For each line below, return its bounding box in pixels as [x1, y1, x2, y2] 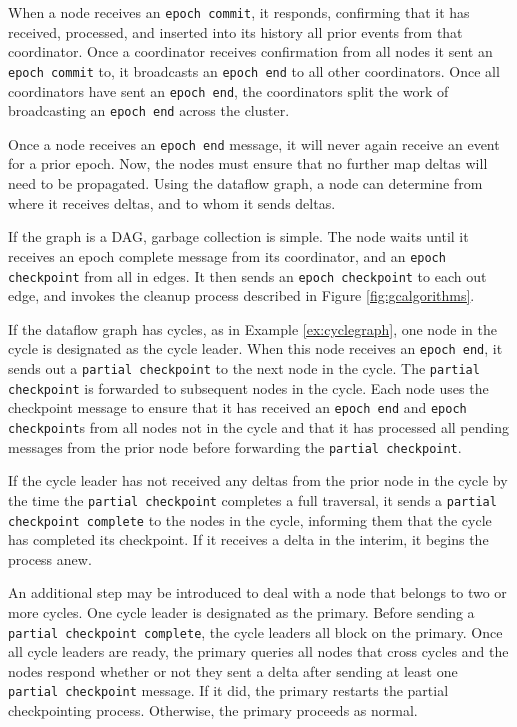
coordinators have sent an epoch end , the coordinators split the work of [8, 80, 449, 101]
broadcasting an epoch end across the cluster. [8, 100, 290, 121]
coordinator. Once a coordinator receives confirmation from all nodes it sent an [8, 41, 493, 62]
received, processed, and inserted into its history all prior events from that [8, 21, 463, 42]
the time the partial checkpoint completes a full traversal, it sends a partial [8, 489, 497, 510]
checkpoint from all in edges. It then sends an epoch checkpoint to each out [8, 265, 487, 286]
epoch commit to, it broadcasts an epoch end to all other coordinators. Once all [8, 60, 500, 81]
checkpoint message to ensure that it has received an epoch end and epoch [8, 397, 467, 418]
